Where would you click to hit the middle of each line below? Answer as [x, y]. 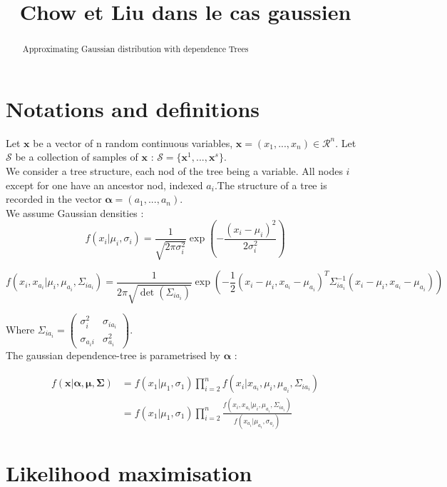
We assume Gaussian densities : [75, 212]
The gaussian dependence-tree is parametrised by [113, 355]
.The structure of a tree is [271, 185]
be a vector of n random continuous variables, [133, 142]
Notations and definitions [133, 108]
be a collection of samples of [77, 157]
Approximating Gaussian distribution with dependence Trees [135, 49]
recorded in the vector [54, 199]
